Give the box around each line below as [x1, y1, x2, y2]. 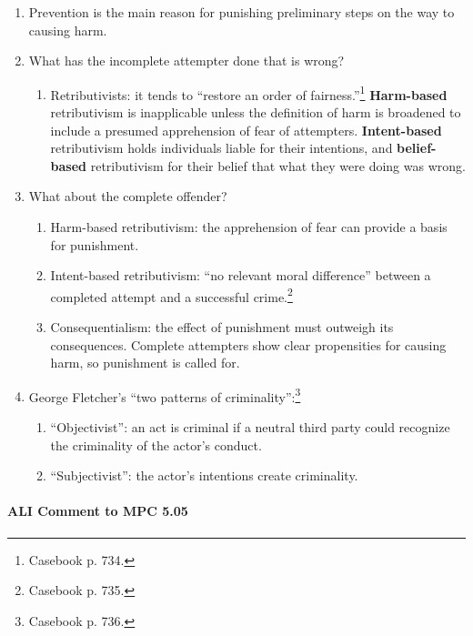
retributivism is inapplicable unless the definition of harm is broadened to [50, 103, 461, 122]
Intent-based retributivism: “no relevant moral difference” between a [50, 266, 431, 285]
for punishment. [50, 235, 139, 254]
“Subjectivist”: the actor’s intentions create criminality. [50, 466, 358, 485]
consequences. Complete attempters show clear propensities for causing [50, 335, 447, 354]
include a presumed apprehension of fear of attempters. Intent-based [50, 120, 442, 139]
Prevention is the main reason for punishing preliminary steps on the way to [28, 3, 455, 21]
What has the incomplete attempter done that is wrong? [28, 51, 345, 70]
